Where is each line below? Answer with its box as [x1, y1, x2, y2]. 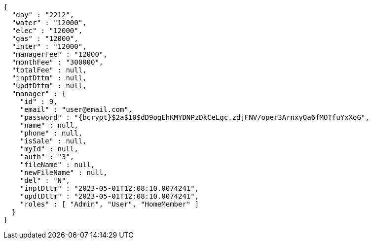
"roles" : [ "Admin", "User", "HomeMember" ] [20, 200, 199, 208]
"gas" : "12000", [11, 35, 78, 42]
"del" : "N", [20, 176, 70, 184]
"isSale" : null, [20, 137, 87, 145]
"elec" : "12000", [11, 27, 83, 35]
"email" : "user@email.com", [20, 105, 133, 113]
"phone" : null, [20, 129, 83, 137]
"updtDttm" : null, [11, 82, 87, 90]
